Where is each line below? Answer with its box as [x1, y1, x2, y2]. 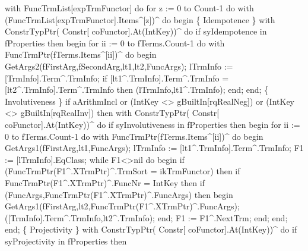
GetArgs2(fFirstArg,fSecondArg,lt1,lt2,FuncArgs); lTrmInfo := [5, 59, 233, 72]
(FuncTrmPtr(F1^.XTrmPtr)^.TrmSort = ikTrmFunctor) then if [5, 165, 240, 177]
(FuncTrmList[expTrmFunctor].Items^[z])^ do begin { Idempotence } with [5, 13, 275, 26]
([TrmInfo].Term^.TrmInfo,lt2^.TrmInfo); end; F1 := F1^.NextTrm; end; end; [5, 211, 288, 224]
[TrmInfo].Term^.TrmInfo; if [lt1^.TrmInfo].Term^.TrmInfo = [5, 71, 229, 84]
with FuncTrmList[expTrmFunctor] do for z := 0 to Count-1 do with [5, 2, 254, 14]
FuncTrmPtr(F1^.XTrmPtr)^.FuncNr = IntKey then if [5, 176, 205, 189]
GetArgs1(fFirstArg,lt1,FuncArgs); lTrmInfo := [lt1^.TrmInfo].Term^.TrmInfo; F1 [5, 142, 304, 154]
